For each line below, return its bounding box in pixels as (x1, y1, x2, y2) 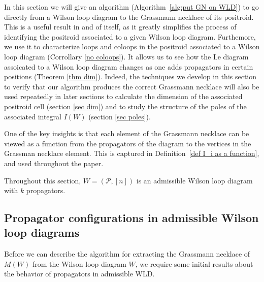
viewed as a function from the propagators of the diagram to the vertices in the (4, 138, 251, 148)
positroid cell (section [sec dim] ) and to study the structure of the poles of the (4, 101, 247, 111)
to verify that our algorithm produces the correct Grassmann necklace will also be (4, 81, 259, 91)
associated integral (4, 111, 61, 121)
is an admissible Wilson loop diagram (136, 175, 253, 185)
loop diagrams (4, 225, 80, 240)
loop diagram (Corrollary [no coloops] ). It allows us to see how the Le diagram (4, 51, 249, 61)
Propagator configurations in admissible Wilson (4, 210, 259, 226)
